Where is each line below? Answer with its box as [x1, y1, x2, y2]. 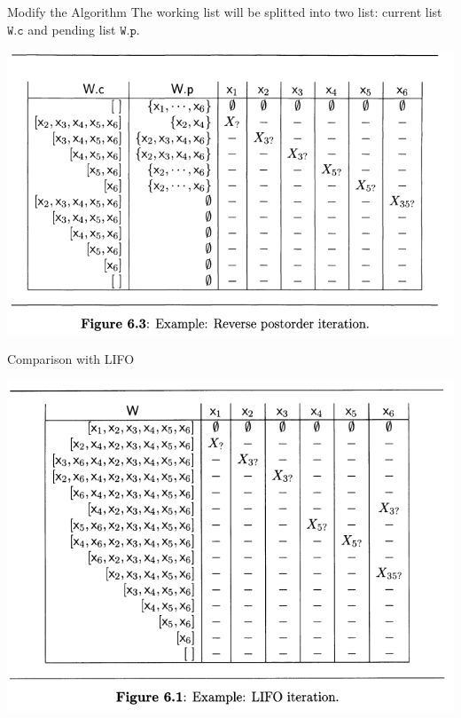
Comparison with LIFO [7, 350, 135, 368]
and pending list [27, 20, 116, 38]
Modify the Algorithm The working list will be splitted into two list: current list [7, 3, 442, 20]
